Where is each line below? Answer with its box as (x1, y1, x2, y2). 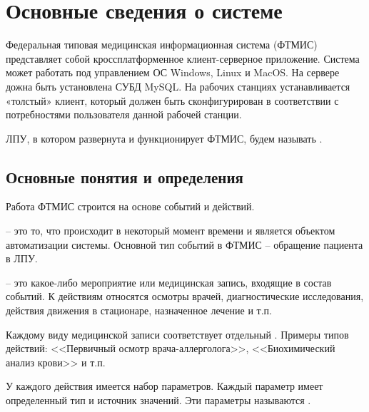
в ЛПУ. (6, 251, 38, 266)
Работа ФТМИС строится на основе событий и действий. (6, 199, 255, 214)
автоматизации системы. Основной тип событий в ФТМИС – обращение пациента (6, 237, 363, 252)
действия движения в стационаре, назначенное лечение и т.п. (6, 303, 273, 318)
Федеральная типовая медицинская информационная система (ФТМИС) (6, 37, 318, 52)
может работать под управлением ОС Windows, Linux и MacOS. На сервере (6, 65, 340, 80)
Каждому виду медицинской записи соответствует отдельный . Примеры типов (6, 326, 349, 341)
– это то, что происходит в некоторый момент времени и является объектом (6, 223, 335, 238)
